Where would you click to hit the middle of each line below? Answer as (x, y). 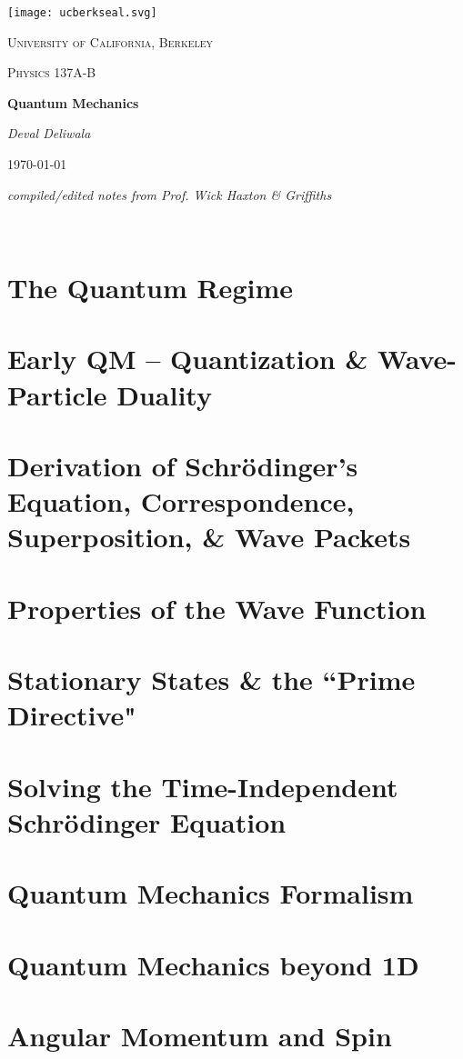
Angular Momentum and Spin (200, 1035)
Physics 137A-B (52, 72)
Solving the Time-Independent (203, 786)
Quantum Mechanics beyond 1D (213, 964)
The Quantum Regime (150, 287)
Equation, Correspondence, (181, 501)
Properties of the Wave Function (217, 608)
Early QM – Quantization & (188, 359)
